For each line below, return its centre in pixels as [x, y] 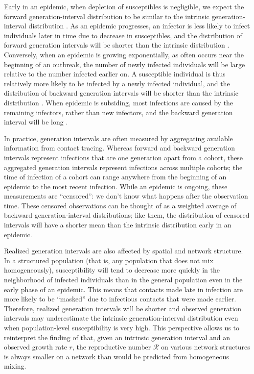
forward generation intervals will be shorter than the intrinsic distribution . [117, 45]
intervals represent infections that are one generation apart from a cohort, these [123, 157]
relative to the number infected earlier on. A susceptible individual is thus [115, 74]
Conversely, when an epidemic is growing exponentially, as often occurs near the [124, 54]
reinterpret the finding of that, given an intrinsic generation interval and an [117, 337]
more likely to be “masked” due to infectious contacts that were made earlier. [120, 299]
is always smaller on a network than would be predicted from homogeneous [116, 356]
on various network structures [206, 347]
